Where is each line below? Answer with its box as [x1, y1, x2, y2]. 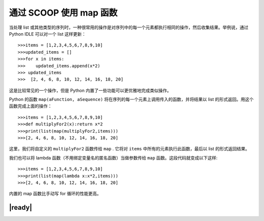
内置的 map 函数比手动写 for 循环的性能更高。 [9, 191, 101, 197]
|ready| [9, 203, 32, 212]
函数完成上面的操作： [9, 103, 52, 109]
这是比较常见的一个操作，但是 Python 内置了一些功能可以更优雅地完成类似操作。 [9, 87, 172, 93]
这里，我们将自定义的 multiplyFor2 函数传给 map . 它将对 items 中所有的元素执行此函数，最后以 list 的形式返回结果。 [9, 146, 250, 152]
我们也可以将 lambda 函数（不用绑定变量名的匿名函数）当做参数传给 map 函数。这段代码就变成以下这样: [9, 155, 218, 161]
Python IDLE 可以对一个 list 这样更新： [9, 31, 87, 37]
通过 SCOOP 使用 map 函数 [9, 7, 118, 18]
